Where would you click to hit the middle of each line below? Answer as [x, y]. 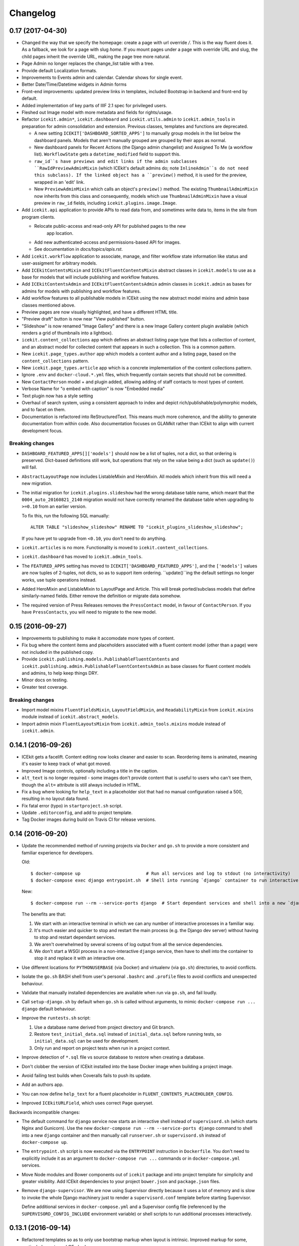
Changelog [32, 13]
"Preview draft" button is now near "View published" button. [83, 319]
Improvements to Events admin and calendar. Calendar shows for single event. [102, 78]
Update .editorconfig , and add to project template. [77, 813]
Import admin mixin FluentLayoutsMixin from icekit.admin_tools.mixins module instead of [124, 724]
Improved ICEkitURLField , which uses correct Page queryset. [88, 1103]
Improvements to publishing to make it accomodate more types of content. [98, 638]
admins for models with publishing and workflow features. [81, 291]
